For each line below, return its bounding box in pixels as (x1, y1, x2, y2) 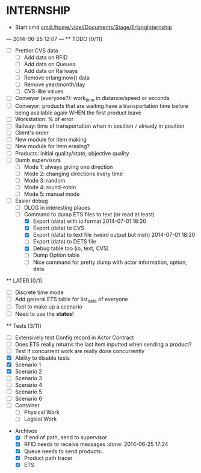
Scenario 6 (14, 395, 42, 403)
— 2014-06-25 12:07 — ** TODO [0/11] (6, 35, 102, 42)
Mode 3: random (23, 177, 66, 184)
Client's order (14, 129, 49, 136)
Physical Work (23, 409, 60, 416)
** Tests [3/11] (6, 322, 42, 329)
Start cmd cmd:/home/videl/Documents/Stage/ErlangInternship (14, 23, 173, 31)
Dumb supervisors (14, 156, 61, 163)
